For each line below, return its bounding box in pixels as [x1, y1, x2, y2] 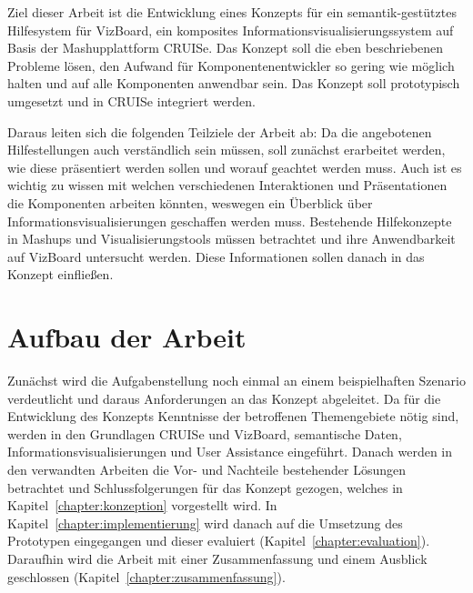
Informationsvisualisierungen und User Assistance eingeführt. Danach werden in [7, 442, 453, 461]
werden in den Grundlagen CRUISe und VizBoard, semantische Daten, [7, 424, 402, 443]
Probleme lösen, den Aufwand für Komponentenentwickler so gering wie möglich [7, 55, 455, 75]
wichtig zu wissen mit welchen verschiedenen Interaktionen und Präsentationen [7, 176, 448, 195]
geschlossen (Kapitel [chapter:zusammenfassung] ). [7, 567, 286, 586]
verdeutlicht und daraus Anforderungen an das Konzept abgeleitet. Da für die [7, 388, 441, 407]
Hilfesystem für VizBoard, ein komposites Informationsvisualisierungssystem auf [7, 20, 454, 39]
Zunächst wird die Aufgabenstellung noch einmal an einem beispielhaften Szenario [7, 371, 466, 390]
